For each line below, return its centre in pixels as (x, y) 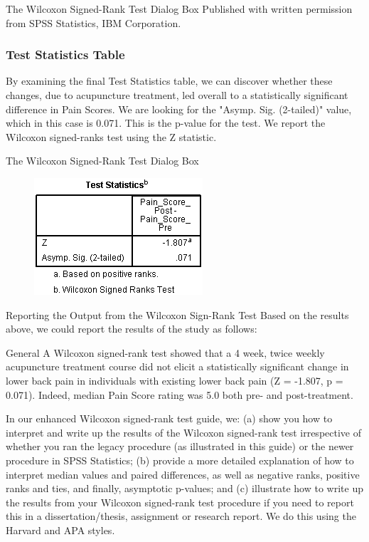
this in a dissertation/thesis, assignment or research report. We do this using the (181, 516)
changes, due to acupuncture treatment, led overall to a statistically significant (177, 95)
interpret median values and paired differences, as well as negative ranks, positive (183, 474)
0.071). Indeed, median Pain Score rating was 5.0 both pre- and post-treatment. (180, 394)
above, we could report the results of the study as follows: (132, 329)
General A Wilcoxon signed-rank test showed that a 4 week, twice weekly (165, 352)
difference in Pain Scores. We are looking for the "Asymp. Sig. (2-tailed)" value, (179, 109)
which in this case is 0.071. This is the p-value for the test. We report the (166, 123)
